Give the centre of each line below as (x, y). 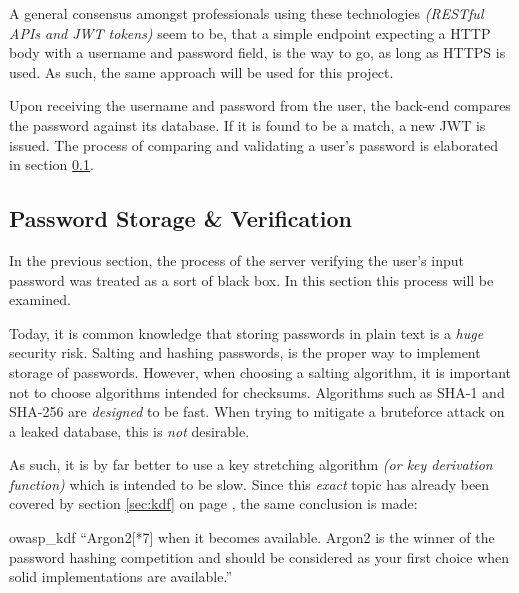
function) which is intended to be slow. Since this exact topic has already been (249, 483)
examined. (40, 299)
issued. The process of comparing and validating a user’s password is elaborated (253, 144)
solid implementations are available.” (121, 576)
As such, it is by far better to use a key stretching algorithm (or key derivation (251, 464)
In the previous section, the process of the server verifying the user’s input (236, 259)
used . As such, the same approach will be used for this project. (201, 71)
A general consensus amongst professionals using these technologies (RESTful (246, 13)
